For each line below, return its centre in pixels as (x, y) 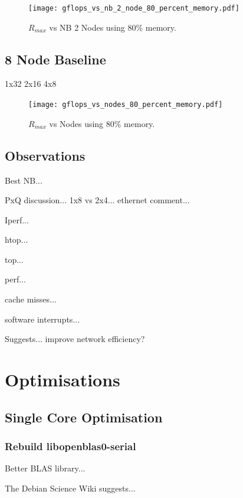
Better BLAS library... (45, 468)
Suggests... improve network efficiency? (75, 339)
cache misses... (31, 299)
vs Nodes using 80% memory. (102, 123)
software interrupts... (42, 319)
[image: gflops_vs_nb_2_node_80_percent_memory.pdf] (134, 8)
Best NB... (24, 180)
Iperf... (17, 219)
